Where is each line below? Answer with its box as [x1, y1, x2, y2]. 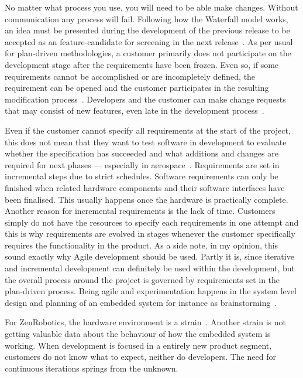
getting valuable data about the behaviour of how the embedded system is [5, 328, 271, 340]
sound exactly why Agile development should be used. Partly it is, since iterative [5, 250, 294, 263]
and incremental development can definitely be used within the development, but [5, 262, 295, 274]
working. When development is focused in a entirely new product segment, [5, 339, 272, 351]
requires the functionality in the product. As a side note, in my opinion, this [5, 239, 278, 251]
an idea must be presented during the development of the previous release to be [5, 24, 290, 36]
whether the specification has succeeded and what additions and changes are [5, 147, 278, 159]
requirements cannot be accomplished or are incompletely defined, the [5, 70, 256, 82]
